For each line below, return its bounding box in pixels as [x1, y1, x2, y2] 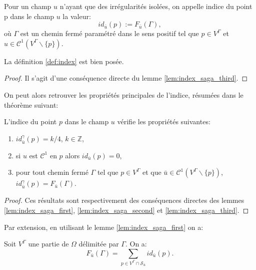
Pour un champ [4, 1, 51, 11]
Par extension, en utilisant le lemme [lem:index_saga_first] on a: [4, 221, 203, 232]
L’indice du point [4, 116, 57, 127]
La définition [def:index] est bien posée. [4, 56, 124, 66]
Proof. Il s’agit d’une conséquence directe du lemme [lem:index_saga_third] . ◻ [4, 73, 248, 83]
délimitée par [78, 238, 119, 249]
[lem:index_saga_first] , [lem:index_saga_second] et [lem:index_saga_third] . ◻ [4, 204, 249, 215]
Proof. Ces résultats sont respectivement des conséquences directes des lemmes [4, 195, 244, 205]
